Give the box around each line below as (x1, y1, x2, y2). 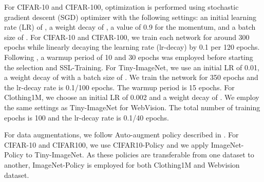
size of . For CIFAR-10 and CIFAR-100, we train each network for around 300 (4, 31, 250, 42)
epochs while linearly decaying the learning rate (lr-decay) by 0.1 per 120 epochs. (4, 42, 260, 52)
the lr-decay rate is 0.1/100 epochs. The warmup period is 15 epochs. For (4, 82, 235, 92)
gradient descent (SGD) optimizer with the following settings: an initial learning (4, 11, 257, 22)
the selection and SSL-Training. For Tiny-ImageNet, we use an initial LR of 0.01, (4, 62, 259, 72)
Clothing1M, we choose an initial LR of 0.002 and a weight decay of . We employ (4, 92, 259, 103)
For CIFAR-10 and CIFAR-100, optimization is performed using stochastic (4, 2, 239, 12)
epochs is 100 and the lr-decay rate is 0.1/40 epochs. (4, 112, 169, 123)
